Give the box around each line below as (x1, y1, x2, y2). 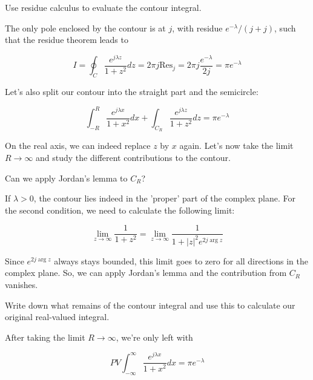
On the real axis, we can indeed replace (5, 139, 151, 152)
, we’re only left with (116, 330, 193, 343)
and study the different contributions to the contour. (36, 151, 231, 164)
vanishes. (5, 278, 38, 290)
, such (274, 21, 296, 34)
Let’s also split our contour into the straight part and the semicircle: (5, 85, 259, 98)
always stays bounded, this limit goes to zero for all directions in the (54, 254, 309, 267)
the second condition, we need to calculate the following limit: (5, 203, 235, 216)
